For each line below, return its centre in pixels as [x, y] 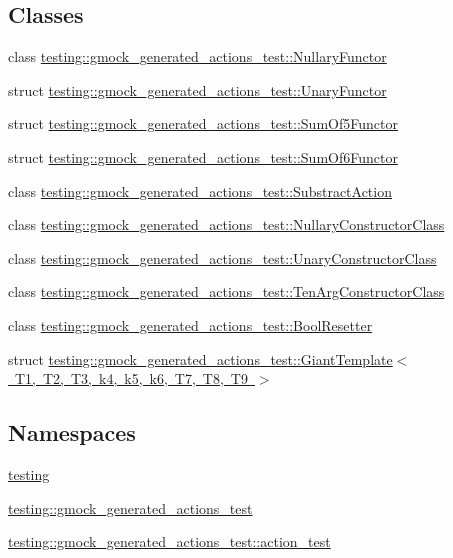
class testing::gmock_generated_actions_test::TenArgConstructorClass [226, 291]
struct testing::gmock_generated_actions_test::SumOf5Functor [203, 123]
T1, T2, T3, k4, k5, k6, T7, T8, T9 [131, 378]
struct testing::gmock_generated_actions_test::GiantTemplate [200, 358]
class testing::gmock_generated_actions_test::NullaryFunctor [197, 56]
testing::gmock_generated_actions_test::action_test [169, 541]
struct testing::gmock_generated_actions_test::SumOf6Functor [203, 156]
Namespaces [72, 432]
